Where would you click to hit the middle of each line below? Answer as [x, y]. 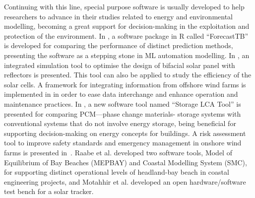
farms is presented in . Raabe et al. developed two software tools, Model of [118, 152]
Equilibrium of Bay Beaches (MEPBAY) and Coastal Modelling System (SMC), [126, 162]
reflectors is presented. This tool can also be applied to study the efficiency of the [128, 75]
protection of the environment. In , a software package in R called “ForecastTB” [126, 35]
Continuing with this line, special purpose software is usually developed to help [124, 6]
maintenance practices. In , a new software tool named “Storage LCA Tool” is [123, 103]
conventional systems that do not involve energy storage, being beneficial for [120, 123]
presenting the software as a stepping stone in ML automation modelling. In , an [127, 55]
